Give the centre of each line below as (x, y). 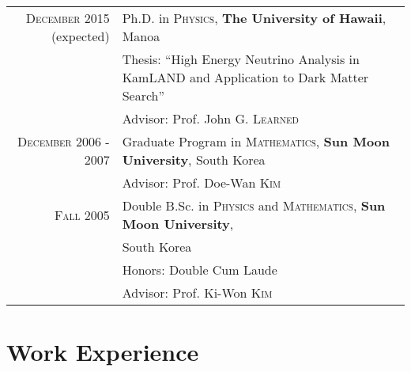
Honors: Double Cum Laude (200, 270)
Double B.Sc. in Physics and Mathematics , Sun (254, 205)
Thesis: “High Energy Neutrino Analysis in (241, 59)
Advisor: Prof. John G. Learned (210, 118)
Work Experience (103, 352)
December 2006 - (64, 141)
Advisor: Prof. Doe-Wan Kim (202, 182)
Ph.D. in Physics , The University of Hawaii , (254, 18)
